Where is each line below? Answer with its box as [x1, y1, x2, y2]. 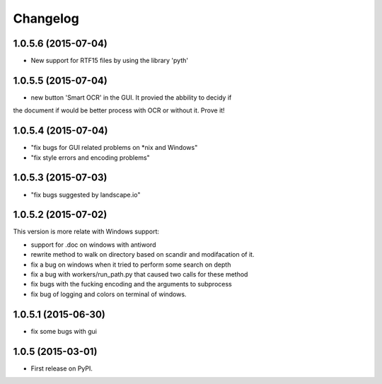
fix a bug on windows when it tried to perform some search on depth [30, 260, 231, 269]
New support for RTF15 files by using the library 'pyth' [30, 57, 189, 65]
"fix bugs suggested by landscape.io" [30, 190, 141, 199]
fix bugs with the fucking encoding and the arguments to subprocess [30, 280, 233, 289]
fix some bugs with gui [30, 327, 97, 335]
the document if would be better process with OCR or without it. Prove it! [13, 106, 226, 115]
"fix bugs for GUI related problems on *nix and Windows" [30, 144, 198, 152]
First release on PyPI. [30, 364, 93, 373]
